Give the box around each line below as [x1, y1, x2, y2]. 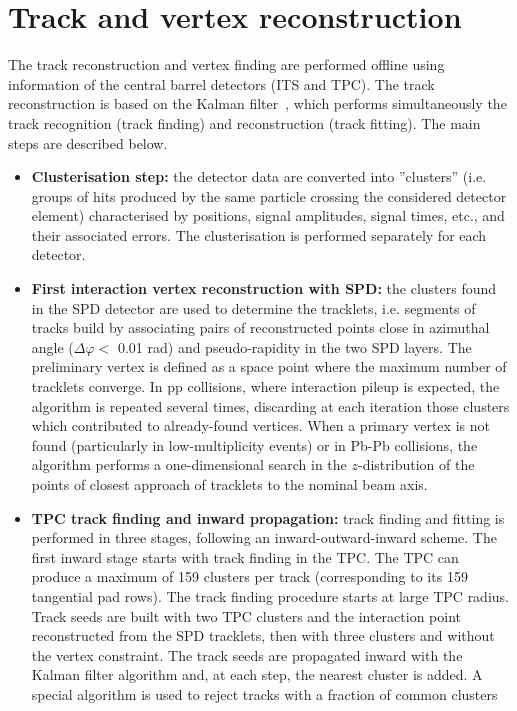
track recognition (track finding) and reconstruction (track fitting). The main [8, 112, 481, 133]
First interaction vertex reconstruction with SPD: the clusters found [31, 278, 497, 299]
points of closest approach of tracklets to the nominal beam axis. [31, 474, 428, 494]
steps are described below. [8, 132, 168, 153]
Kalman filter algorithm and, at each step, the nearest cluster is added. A [31, 664, 483, 685]
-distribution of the [357, 454, 475, 475]
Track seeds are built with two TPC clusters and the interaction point [31, 605, 461, 626]
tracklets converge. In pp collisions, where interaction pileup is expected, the [31, 376, 500, 397]
